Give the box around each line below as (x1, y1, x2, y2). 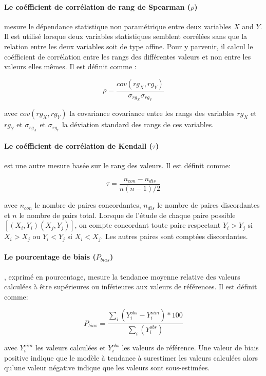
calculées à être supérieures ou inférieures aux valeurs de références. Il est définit (4, 281, 257, 292)
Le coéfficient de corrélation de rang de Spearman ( (4, 1, 191, 12)
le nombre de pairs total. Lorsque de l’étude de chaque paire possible (19, 209, 236, 220)
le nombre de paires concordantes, (34, 200, 141, 210)
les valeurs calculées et (35, 342, 106, 353)
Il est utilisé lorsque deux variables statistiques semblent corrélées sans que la (4, 31, 248, 42)
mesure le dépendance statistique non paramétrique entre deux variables (4, 21, 232, 31)
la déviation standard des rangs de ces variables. (62, 119, 214, 130)
